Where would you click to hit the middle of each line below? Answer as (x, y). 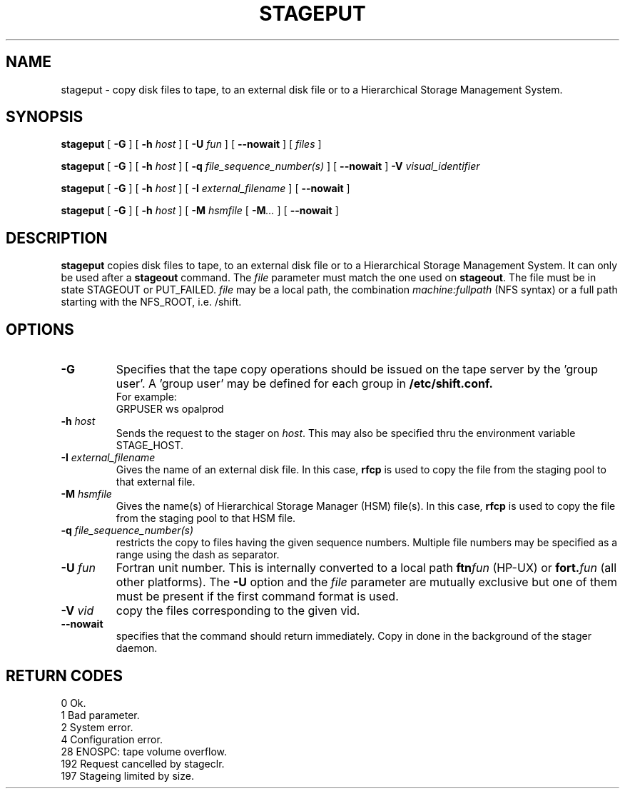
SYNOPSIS (45, 117)
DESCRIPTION (57, 238)
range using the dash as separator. (198, 555)
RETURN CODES (65, 675)
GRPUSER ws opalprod (170, 409)
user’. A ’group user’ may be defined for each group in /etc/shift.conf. (304, 384)
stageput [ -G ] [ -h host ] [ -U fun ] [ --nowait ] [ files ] (191, 144)
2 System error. (97, 727)
